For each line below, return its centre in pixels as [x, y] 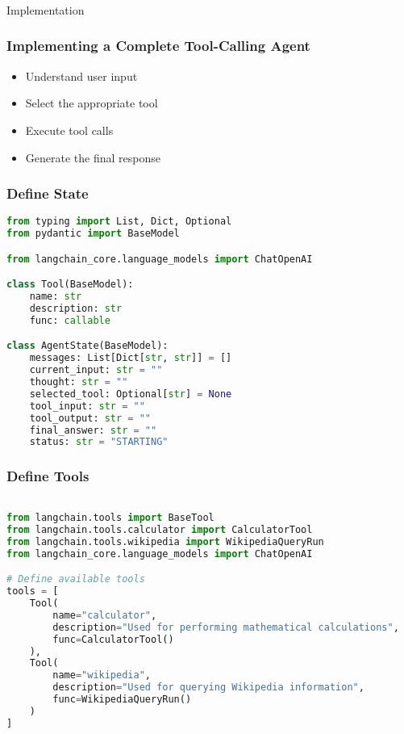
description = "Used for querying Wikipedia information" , [208, 688]
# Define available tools [76, 579]
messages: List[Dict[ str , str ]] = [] [131, 358]
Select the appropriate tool [92, 103]
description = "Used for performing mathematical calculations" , [226, 627]
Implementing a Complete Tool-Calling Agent [158, 46]
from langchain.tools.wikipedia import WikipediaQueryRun [165, 541]
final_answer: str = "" [93, 430]
